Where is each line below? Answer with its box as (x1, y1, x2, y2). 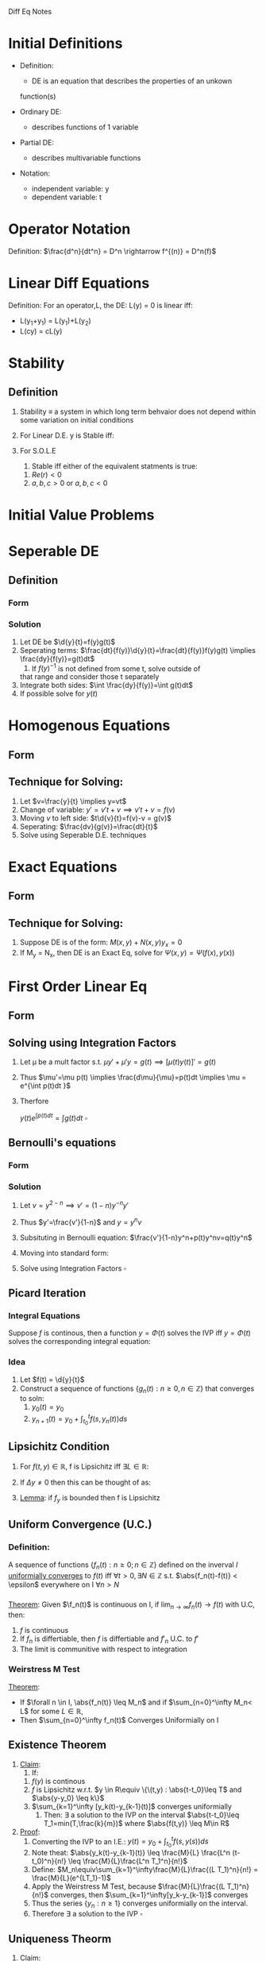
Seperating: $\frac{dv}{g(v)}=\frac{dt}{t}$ (19, 821, 158, 831)
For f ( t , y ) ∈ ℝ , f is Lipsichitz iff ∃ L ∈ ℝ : (19, 1461, 149, 1471)
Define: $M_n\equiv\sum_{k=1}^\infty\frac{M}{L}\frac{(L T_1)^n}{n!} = (31, 1865, 259, 1874)
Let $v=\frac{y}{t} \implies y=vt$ (19, 796, 127, 805)
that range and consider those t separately (19, 672, 160, 681)
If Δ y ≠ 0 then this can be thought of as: (19, 1477, 151, 1487)
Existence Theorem (8, 1739, 107, 1752)
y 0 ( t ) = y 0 (31, 1402, 64, 1414)
